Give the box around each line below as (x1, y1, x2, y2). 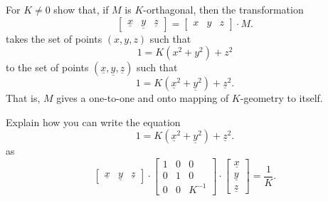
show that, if (53, 2, 109, 16)
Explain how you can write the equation (6, 114, 181, 129)
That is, (6, 91, 41, 105)
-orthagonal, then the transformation (143, 2, 304, 16)
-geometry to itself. (240, 91, 323, 105)
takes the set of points (6, 31, 102, 46)
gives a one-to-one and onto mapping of (56, 91, 229, 105)
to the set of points (6, 60, 89, 75)
